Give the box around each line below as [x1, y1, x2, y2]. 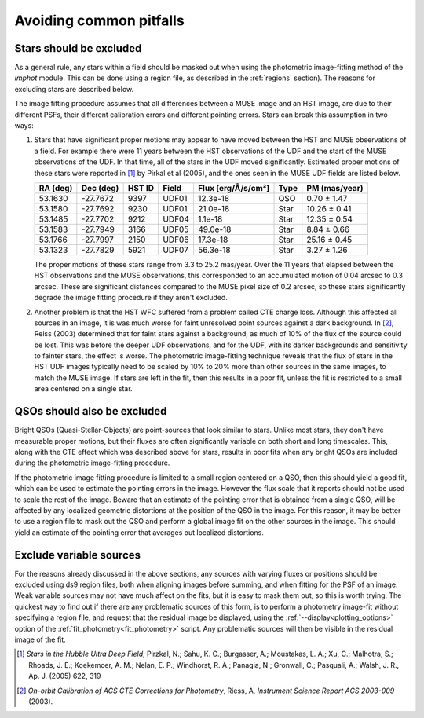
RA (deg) [38, 182, 73, 193]
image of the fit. [14, 635, 66, 644]
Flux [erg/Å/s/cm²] [197, 182, 270, 193]
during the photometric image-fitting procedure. [14, 458, 170, 467]
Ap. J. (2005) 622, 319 [28, 672, 101, 681]
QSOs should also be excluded [14, 405, 167, 418]
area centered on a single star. [34, 384, 133, 394]
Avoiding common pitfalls [14, 12, 185, 29]
